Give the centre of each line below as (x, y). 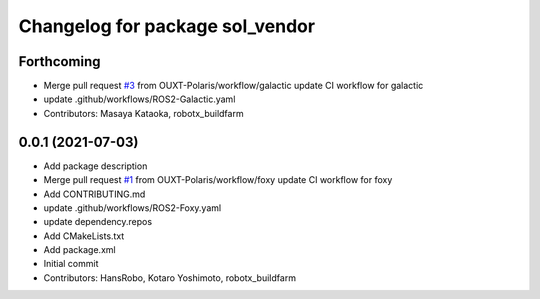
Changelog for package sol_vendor (166, 26)
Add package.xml (79, 250)
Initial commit (71, 264)
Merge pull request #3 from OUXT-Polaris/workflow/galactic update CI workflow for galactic (233, 86)
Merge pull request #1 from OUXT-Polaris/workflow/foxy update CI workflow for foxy (218, 180)
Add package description (95, 166)
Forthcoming (59, 61)
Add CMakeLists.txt (84, 236)
